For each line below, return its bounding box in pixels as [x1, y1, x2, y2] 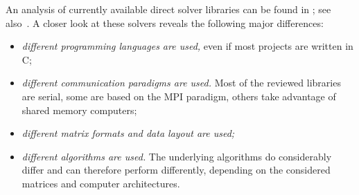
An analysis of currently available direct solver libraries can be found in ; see [6, 2, 331, 16]
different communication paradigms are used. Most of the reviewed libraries [21, 75, 341, 90]
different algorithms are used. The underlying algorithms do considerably [21, 149, 332, 163]
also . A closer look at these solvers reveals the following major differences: [6, 15, 324, 30]
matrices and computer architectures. [21, 176, 180, 190]
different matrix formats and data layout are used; [21, 126, 235, 140]
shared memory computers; [21, 102, 137, 117]
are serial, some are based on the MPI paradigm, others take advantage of [21, 89, 336, 103]
